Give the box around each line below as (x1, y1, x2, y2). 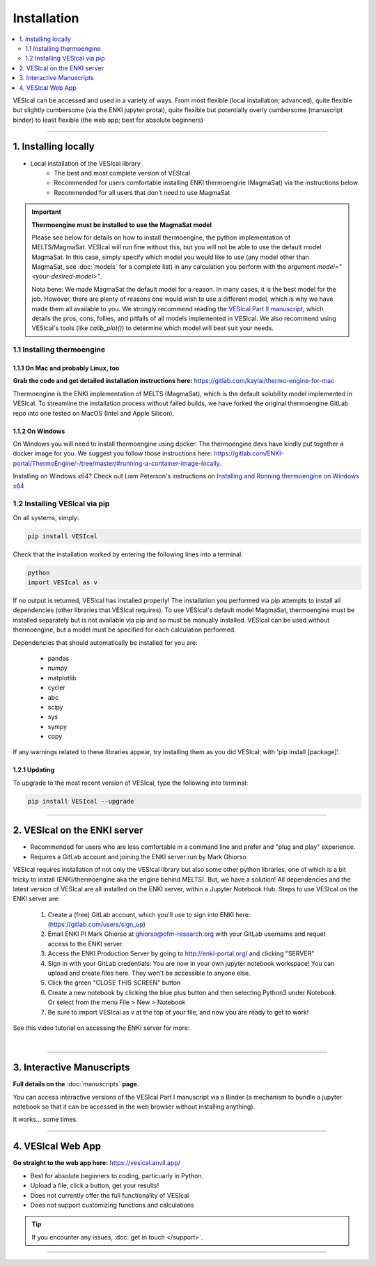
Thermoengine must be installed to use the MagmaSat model (31, 220, 212, 229)
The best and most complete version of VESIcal (54, 169, 191, 177)
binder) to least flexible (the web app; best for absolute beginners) (13, 116, 203, 124)
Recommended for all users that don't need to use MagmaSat (54, 188, 230, 196)
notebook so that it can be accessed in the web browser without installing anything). (13, 1102, 256, 1111)
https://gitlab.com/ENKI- (213, 449, 285, 458)
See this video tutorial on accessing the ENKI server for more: (13, 1024, 190, 1032)
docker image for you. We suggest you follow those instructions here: (13, 449, 212, 458)
